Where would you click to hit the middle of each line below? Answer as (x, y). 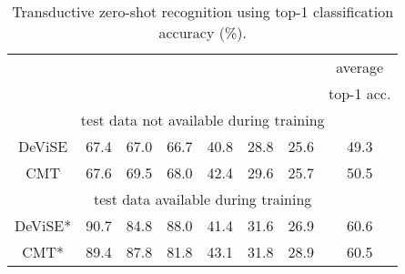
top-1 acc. (359, 93)
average (360, 67)
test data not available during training (202, 120)
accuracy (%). (202, 32)
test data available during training (203, 199)
